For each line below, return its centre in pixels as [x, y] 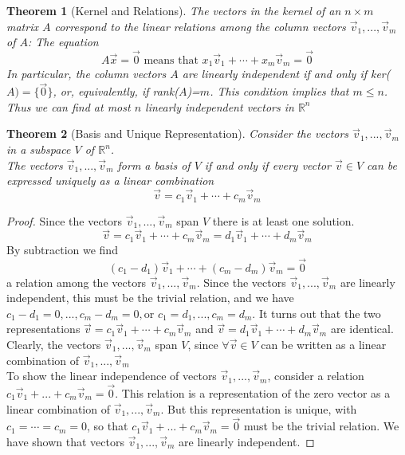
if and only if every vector [267, 165]
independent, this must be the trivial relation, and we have [150, 298]
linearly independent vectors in [220, 106]
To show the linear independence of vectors [112, 376]
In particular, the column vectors [87, 74]
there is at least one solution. [283, 220]
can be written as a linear [324, 344]
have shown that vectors [65, 441]
